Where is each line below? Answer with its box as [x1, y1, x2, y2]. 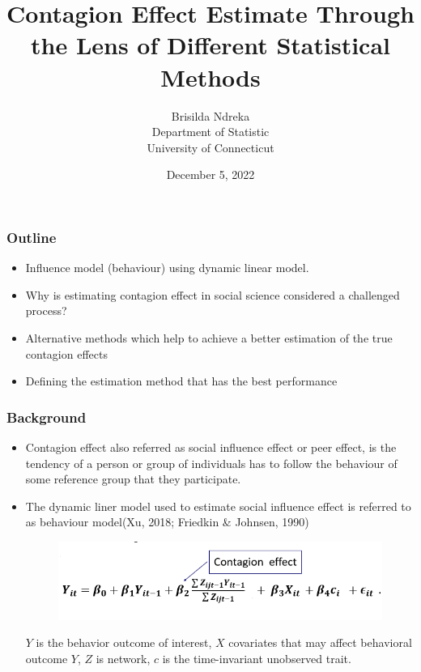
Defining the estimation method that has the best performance [25, 372, 338, 389]
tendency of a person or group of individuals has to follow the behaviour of [25, 454, 398, 471]
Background [6, 406, 87, 427]
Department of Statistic [151, 123, 270, 140]
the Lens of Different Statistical [31, 28, 390, 62]
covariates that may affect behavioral [228, 634, 412, 651]
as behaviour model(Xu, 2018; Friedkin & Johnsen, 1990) [25, 513, 309, 530]
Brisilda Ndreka [171, 107, 250, 124]
